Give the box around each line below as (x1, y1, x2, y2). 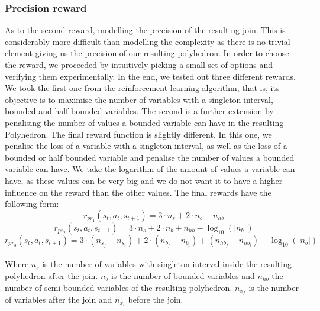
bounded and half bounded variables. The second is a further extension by (5, 105, 274, 117)
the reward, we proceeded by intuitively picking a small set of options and (5, 59, 273, 70)
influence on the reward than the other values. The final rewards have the (5, 186, 271, 198)
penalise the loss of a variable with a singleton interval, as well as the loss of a (5, 140, 287, 152)
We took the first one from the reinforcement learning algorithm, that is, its (5, 82, 280, 94)
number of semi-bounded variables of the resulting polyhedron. (5, 281, 232, 293)
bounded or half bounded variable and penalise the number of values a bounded (5, 151, 295, 163)
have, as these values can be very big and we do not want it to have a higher (5, 174, 283, 186)
